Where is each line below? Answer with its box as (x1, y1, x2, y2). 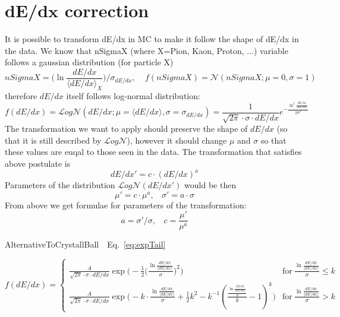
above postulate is (5, 157, 71, 170)
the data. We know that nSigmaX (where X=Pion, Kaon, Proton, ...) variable (5, 44, 288, 56)
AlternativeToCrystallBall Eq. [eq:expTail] (5, 238, 166, 251)
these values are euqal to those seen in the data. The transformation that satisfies (5, 145, 302, 158)
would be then (184, 179, 237, 191)
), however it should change (127, 134, 227, 146)
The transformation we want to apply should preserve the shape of (5, 122, 248, 135)
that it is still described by (5, 134, 102, 146)
